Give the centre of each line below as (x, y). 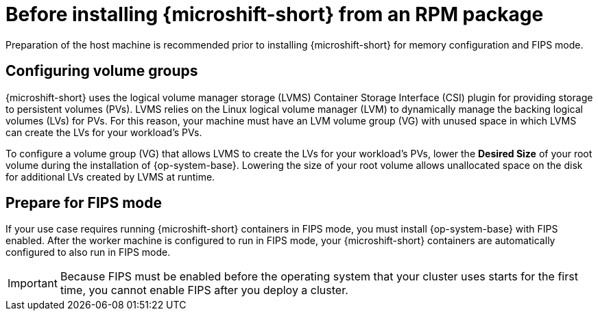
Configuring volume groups (102, 71)
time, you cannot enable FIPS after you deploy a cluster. (204, 290)
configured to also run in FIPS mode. (88, 252)
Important (33, 284)
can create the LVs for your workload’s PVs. (104, 132)
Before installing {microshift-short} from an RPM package (275, 14)
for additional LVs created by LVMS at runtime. (110, 176)
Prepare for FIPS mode (84, 203)
